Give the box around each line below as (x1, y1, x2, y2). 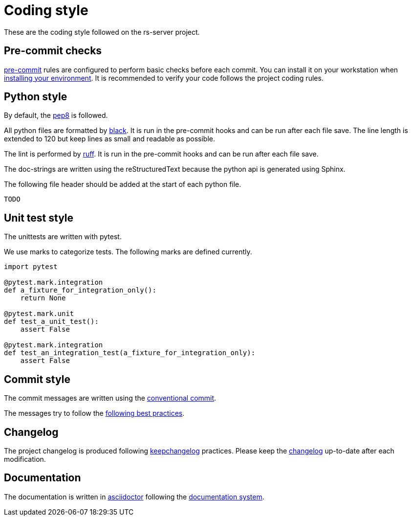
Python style (4, 90, 67, 103)
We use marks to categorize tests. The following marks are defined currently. (4, 248, 252, 256)
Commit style (4, 373, 70, 385)
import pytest (4, 263, 58, 271)
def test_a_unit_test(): (4, 317, 99, 326)
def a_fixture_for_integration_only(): (4, 286, 156, 294)
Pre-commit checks (4, 45, 102, 57)
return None (20, 294, 66, 302)
